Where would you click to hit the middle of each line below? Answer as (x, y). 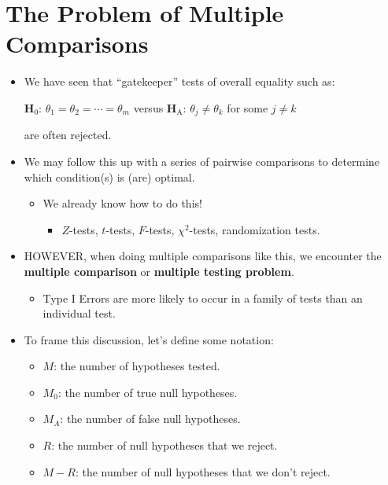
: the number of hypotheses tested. (137, 366)
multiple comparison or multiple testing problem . (159, 271)
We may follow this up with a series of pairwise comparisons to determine (202, 161)
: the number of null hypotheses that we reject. (164, 445)
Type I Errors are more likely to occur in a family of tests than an (203, 298)
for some (248, 107)
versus (148, 107)
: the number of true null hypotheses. (148, 392)
